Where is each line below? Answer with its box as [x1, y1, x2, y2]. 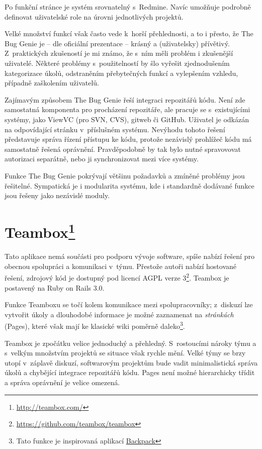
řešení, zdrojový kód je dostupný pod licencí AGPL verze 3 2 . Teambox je [5, 271, 229, 283]
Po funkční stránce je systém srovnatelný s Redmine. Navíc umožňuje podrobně [5, 2, 251, 12]
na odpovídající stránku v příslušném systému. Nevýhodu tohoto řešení [5, 124, 225, 134]
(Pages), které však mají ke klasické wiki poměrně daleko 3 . [5, 319, 185, 331]
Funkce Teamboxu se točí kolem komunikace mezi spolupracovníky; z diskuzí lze [5, 299, 253, 310]
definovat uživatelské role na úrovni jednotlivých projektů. [5, 11, 184, 22]
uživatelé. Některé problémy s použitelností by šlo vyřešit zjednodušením [5, 57, 230, 68]
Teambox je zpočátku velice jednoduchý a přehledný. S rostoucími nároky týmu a [5, 337, 256, 348]
